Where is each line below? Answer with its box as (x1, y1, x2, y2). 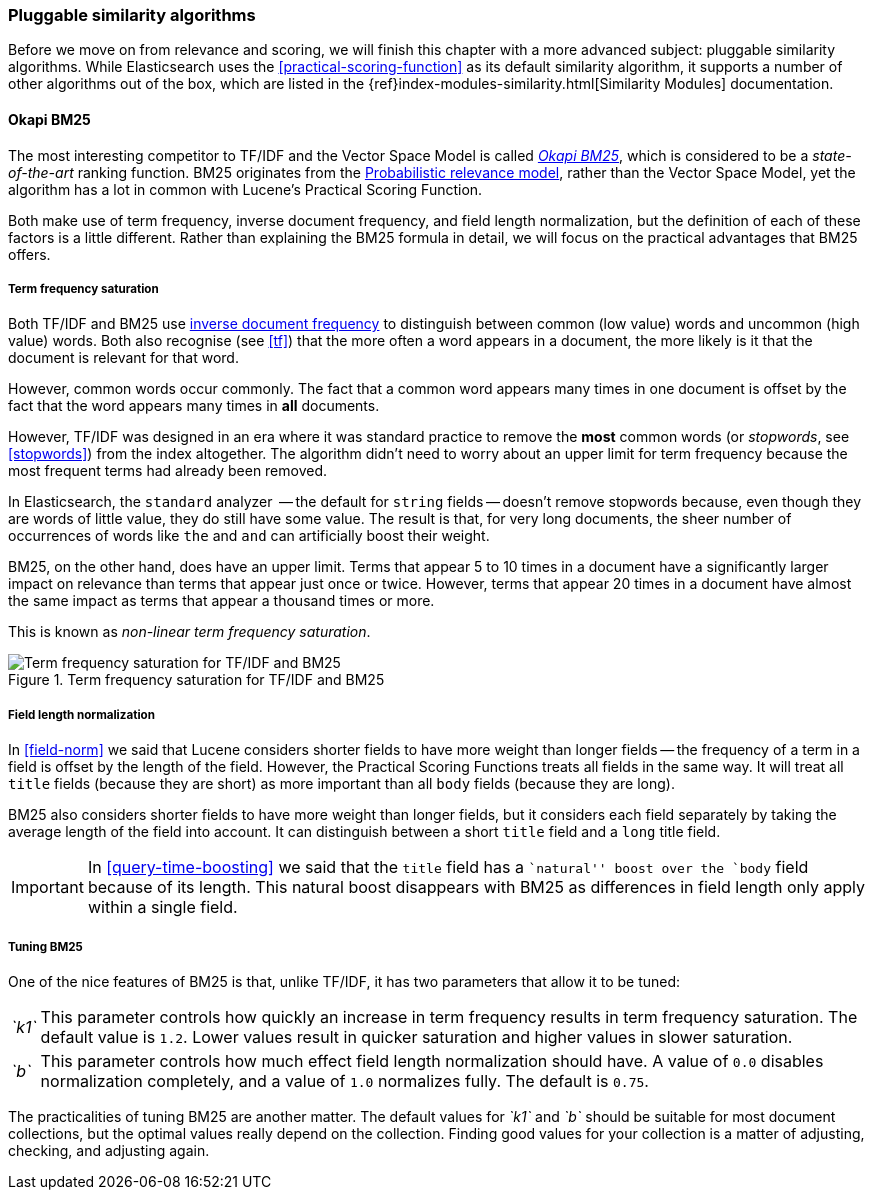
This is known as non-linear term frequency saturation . (8, 623, 371, 641)
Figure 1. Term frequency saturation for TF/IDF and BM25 (8, 671, 385, 689)
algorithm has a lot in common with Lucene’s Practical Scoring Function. (8, 180, 483, 198)
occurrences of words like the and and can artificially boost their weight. (8, 527, 490, 545)
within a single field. (87, 897, 238, 918)
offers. (8, 245, 51, 263)
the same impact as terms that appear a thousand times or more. (8, 592, 435, 610)
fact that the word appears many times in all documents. (8, 397, 380, 415)
